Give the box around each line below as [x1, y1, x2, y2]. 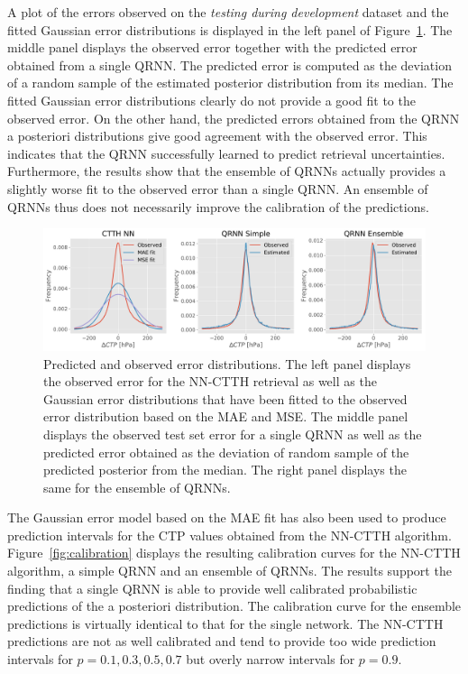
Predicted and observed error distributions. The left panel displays [43, 354, 411, 373]
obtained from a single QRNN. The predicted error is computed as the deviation [7, 55, 452, 74]
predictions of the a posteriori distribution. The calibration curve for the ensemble [7, 596, 462, 615]
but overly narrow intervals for [186, 650, 355, 669]
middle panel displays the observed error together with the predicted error [7, 38, 418, 57]
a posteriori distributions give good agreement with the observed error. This [7, 126, 427, 145]
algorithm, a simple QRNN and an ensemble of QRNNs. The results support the [7, 561, 452, 580]
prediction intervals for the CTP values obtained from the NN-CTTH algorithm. [7, 525, 452, 544]
